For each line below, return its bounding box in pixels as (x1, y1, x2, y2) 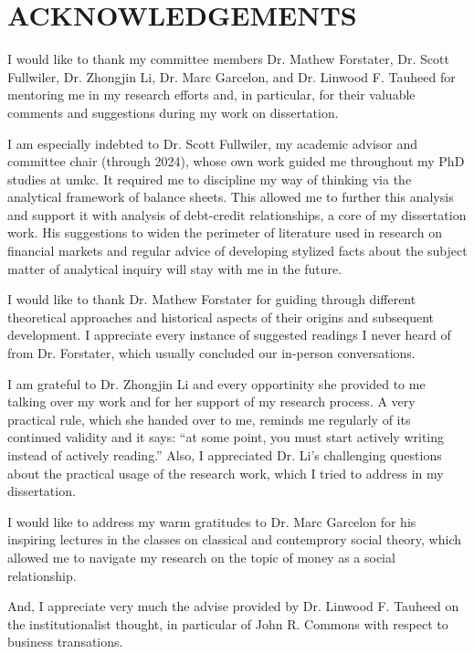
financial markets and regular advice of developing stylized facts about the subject (7, 241, 468, 260)
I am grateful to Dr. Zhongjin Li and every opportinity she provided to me (7, 374, 426, 393)
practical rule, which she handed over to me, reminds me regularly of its (7, 409, 411, 428)
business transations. (7, 632, 123, 651)
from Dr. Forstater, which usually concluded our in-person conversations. (7, 343, 416, 363)
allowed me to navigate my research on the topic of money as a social (7, 547, 395, 566)
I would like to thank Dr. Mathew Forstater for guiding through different (7, 290, 416, 309)
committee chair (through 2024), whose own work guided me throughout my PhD (7, 152, 465, 171)
